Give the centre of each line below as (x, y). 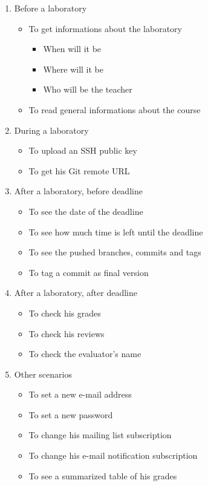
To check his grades (65, 313)
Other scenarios (43, 374)
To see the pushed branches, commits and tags (115, 252)
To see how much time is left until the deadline (116, 232)
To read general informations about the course (115, 109)
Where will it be (73, 69)
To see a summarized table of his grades (103, 475)
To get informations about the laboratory (105, 28)
